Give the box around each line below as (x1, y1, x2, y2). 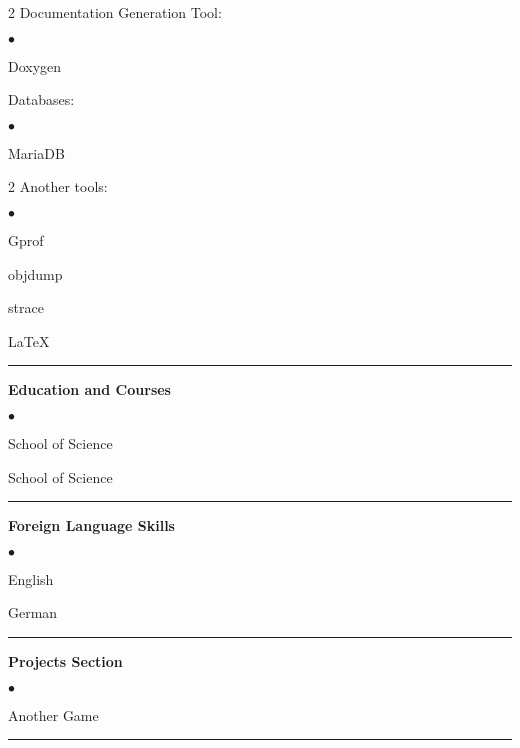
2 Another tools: (8, 176, 108, 197)
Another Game (8, 704, 99, 725)
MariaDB (8, 142, 65, 163)
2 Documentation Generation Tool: (8, 2, 222, 22)
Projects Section (8, 650, 123, 671)
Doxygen (8, 55, 62, 76)
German (8, 602, 58, 623)
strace (8, 297, 44, 318)
